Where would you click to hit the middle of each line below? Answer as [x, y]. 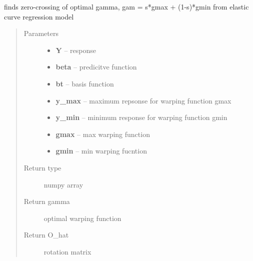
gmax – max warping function [103, 134]
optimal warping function [82, 218]
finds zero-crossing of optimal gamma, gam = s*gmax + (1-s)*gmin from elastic [126, 6]
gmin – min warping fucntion [101, 151]
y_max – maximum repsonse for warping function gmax [143, 100]
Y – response [76, 50]
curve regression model [39, 16]
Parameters [41, 33]
